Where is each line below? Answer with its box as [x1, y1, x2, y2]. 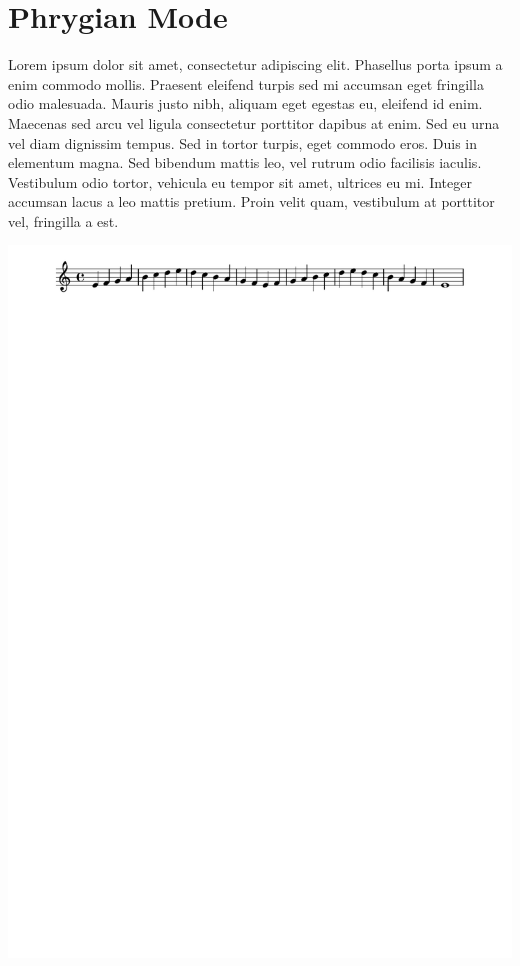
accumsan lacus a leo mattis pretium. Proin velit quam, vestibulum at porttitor [8, 191, 495, 212]
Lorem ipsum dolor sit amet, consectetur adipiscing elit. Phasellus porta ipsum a [8, 54, 503, 75]
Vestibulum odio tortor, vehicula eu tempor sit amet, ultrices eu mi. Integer [8, 171, 472, 192]
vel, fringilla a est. [8, 210, 119, 231]
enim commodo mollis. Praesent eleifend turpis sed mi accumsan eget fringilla [8, 73, 484, 94]
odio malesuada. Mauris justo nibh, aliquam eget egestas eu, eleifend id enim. [8, 93, 483, 114]
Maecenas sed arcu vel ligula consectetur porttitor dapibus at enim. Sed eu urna [8, 112, 500, 133]
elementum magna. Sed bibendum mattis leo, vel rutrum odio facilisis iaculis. [8, 152, 482, 173]
